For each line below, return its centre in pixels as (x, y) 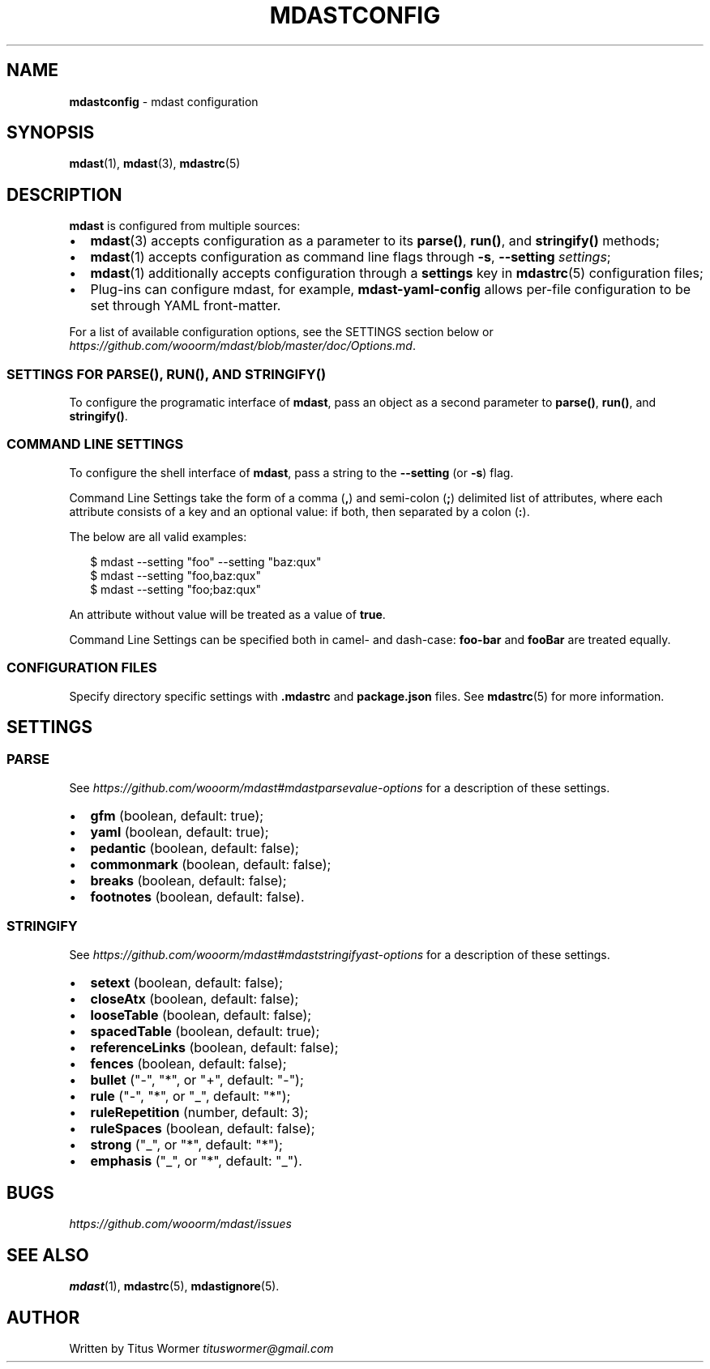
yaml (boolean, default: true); (180, 832)
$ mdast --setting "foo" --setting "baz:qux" (206, 561)
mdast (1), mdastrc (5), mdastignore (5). (174, 1286)
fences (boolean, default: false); (188, 1063)
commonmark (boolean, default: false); (211, 864)
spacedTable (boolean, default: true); (205, 1031)
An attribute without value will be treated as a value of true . (227, 614)
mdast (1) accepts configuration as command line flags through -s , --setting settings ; (351, 257)
